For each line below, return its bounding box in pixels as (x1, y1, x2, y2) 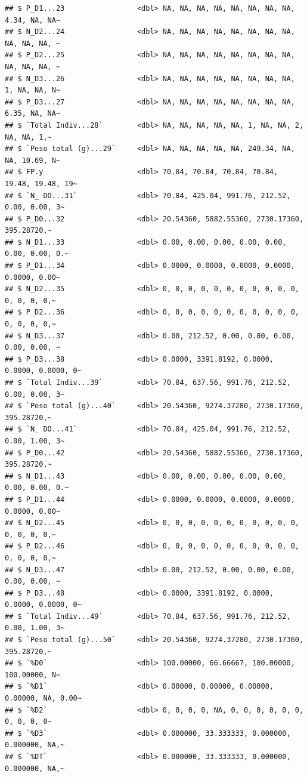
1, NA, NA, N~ (5, 86, 61, 95)
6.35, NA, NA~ (5, 109, 61, 118)
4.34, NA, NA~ (5, 16, 61, 24)
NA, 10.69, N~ (5, 156, 61, 165)
